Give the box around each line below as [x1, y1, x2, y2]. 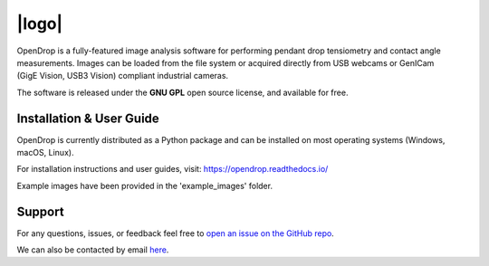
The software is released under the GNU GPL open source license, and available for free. [16, 87, 349, 98]
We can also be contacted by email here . [16, 244, 169, 255]
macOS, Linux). [16, 147, 74, 158]
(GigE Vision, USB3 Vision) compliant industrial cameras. [16, 71, 229, 81]
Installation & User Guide [16, 110, 160, 126]
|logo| [16, 14, 63, 33]
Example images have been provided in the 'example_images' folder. [16, 180, 273, 191]
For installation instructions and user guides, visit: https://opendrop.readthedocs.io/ [16, 164, 329, 175]
